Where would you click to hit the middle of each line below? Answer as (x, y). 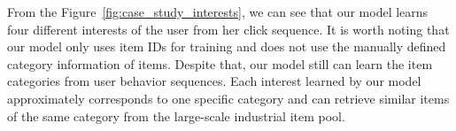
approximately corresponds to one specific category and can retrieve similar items (228, 98)
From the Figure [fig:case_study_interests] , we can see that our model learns (218, 12)
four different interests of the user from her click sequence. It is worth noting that (228, 29)
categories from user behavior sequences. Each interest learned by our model (214, 81)
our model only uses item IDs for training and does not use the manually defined (227, 46)
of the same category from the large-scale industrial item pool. (176, 116)
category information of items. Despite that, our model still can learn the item (220, 63)
